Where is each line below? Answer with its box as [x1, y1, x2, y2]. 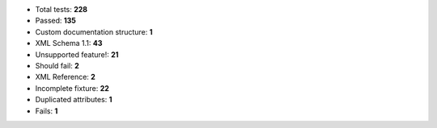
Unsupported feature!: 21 [35, 49, 119, 60]
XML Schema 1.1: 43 [35, 39, 103, 48]
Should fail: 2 [35, 60, 80, 70]
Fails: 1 [35, 105, 58, 116]
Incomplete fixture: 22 [35, 83, 109, 93]
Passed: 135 [35, 16, 77, 26]
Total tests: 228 [35, 5, 88, 14]
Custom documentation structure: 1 [35, 27, 153, 36]
